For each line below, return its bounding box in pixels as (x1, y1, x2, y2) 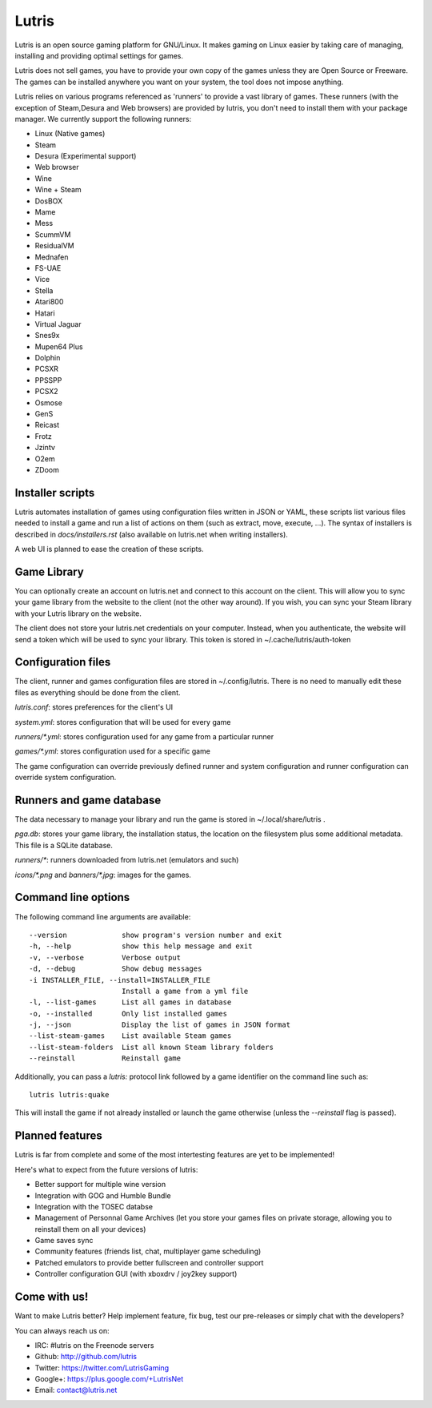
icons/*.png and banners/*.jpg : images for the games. (14, 870, 192, 879)
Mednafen (34, 252, 69, 262)
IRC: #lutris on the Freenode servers (34, 1340, 154, 1350)
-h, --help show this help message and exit (29, 942, 253, 951)
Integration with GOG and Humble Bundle (34, 1190, 171, 1201)
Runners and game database (14, 794, 162, 807)
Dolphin (34, 353, 61, 363)
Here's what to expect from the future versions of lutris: (14, 1165, 198, 1174)
